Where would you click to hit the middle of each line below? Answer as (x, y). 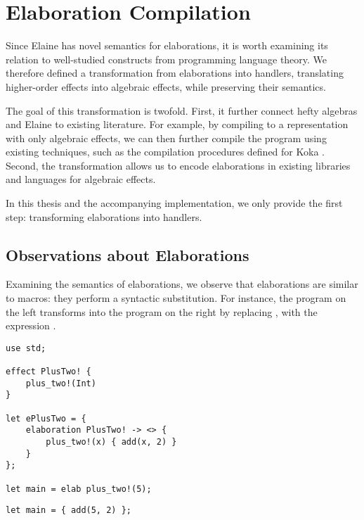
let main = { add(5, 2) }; (69, 511)
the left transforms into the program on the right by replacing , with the (162, 311)
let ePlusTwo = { (46, 418)
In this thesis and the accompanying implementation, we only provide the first (174, 203)
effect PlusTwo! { (48, 372)
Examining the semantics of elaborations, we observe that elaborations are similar (182, 284)
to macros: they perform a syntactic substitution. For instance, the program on (176, 298)
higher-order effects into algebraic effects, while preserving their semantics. (166, 86)
